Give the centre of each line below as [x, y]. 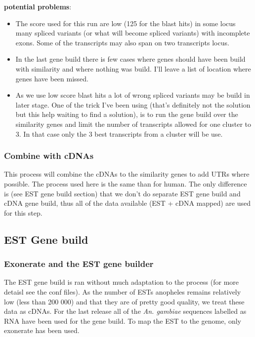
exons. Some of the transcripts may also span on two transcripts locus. [122, 42]
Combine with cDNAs [49, 156]
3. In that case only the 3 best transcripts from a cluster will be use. [119, 133]
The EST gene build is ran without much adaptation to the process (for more [122, 282]
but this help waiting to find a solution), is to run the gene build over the [127, 114]
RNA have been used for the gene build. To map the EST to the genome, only [123, 320]
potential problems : [38, 6]
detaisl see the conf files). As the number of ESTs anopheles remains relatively [123, 291]
